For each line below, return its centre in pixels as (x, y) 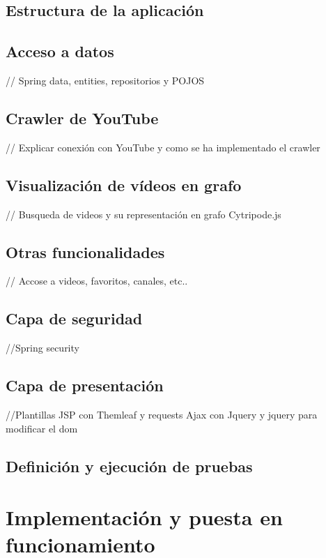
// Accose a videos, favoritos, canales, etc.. (97, 281)
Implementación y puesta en (144, 517)
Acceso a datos (60, 51)
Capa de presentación (85, 385)
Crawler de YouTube (82, 118)
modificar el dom (42, 428)
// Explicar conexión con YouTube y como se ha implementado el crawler (163, 147)
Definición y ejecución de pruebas (129, 466)
